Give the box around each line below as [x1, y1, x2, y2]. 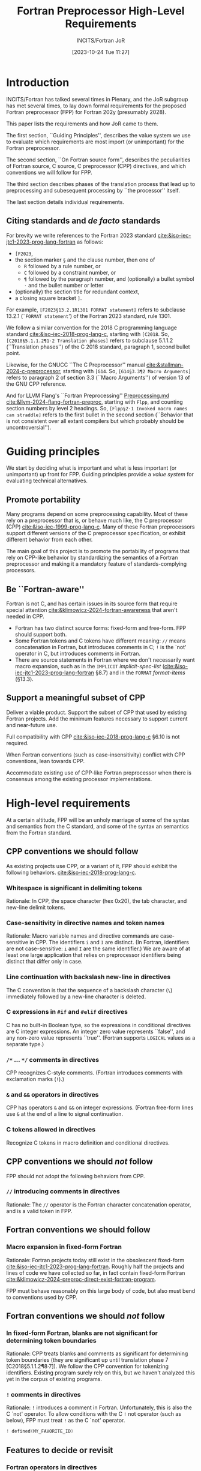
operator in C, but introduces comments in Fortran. [14, 650, 141, 658]
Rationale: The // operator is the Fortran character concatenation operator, [6, 1201, 191, 1208]
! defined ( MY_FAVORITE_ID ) [6, 1428, 74, 1434]
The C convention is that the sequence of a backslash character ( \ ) [6, 986, 173, 993]
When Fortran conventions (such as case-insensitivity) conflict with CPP [6, 751, 185, 758]
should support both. [14, 631, 67, 638]
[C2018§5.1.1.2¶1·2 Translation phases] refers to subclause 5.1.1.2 [6, 337, 173, 344]
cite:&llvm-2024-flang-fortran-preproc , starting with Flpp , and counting [6, 398, 183, 406]
